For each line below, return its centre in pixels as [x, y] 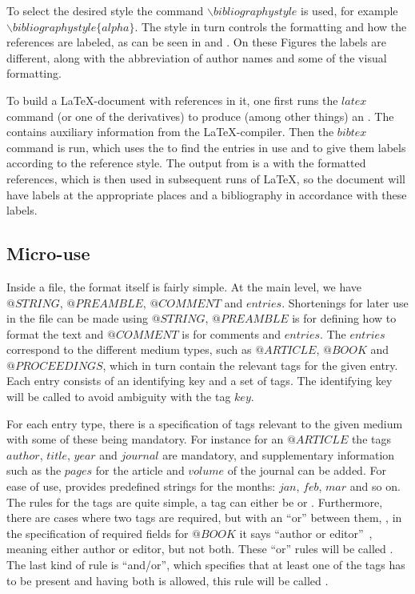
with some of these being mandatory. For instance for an [145, 439]
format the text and [55, 333]
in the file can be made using [78, 318]
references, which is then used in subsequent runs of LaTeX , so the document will [206, 178]
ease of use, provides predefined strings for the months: [141, 486]
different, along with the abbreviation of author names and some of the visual [197, 57]
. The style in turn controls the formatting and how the [271, 26]
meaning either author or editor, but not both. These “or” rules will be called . [200, 549]
